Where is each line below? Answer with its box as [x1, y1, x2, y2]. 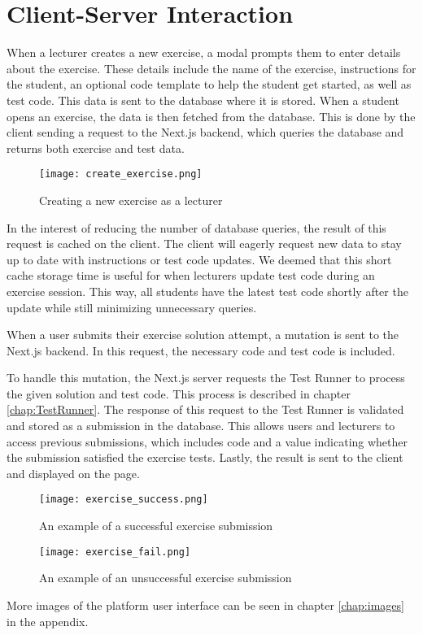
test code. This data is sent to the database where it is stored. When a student [7, 91, 399, 108]
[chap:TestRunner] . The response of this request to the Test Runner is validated [7, 401, 404, 418]
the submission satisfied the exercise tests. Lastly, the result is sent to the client [7, 449, 403, 466]
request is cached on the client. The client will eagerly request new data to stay [7, 235, 402, 252]
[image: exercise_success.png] [39, 494, 208, 506]
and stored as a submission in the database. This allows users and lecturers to [7, 417, 395, 434]
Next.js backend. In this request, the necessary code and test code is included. [7, 341, 395, 359]
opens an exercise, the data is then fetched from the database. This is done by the [7, 107, 416, 124]
